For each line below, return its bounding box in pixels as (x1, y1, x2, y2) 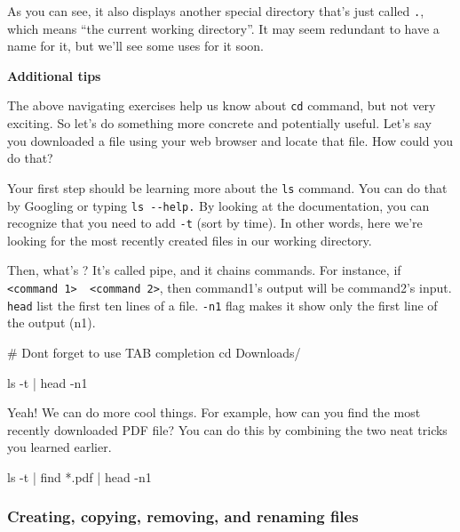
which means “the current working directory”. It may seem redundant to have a (7, 19, 440, 37)
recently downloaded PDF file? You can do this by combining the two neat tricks (7, 420, 448, 439)
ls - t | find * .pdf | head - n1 (7, 467, 152, 486)
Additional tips (7, 66, 101, 85)
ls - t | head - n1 (7, 373, 88, 391)
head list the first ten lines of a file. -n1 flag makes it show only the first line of (7, 295, 438, 314)
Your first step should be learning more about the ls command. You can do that (7, 178, 448, 197)
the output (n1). (7, 313, 96, 332)
